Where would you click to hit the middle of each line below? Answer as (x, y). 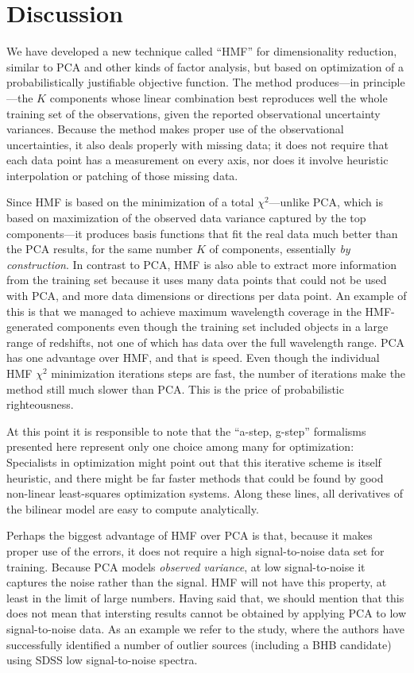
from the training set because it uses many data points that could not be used (197, 280)
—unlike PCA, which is (326, 202)
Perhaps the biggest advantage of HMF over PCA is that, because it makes (190, 535)
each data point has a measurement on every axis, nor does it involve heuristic (197, 160)
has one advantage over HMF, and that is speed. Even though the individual (193, 358)
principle (384, 82)
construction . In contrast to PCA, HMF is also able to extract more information (202, 264)
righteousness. (40, 404)
